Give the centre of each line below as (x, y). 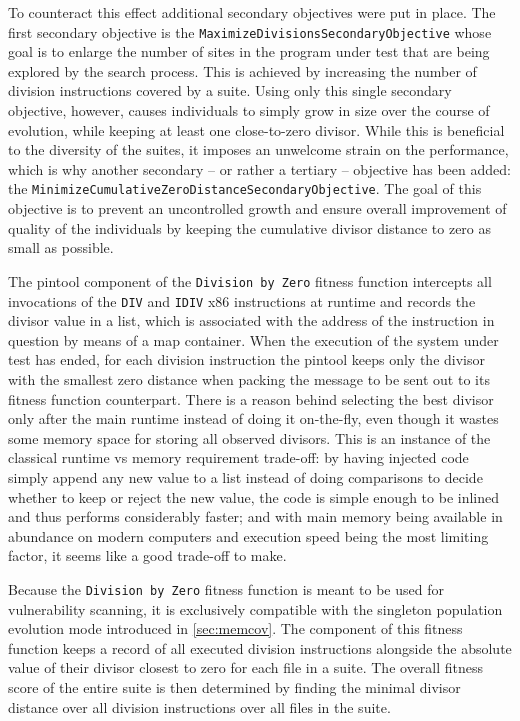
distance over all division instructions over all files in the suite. (199, 706)
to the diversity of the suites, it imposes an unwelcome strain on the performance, (258, 149)
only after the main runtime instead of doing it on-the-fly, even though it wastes (253, 418)
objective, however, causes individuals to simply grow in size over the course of (249, 110)
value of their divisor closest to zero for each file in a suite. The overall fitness (246, 667)
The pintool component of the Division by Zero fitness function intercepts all (250, 280)
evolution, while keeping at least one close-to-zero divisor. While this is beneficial (256, 129)
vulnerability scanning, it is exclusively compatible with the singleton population (255, 608)
